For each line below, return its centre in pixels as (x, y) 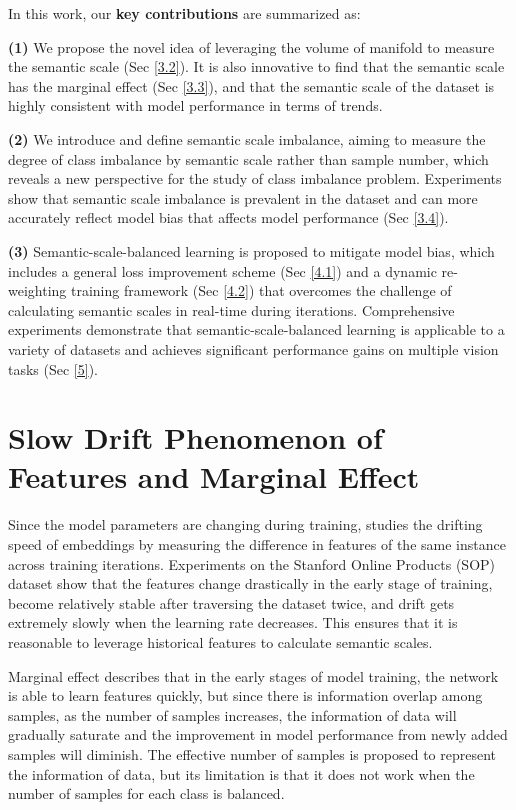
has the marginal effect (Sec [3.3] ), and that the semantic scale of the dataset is (251, 85)
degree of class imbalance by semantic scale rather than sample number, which (248, 158)
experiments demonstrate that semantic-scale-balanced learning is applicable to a (256, 329)
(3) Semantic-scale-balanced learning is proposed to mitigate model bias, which (251, 250)
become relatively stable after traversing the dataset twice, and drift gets (231, 602)
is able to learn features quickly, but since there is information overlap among (245, 695)
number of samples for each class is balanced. (146, 793)
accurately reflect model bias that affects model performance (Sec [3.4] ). (228, 217)
